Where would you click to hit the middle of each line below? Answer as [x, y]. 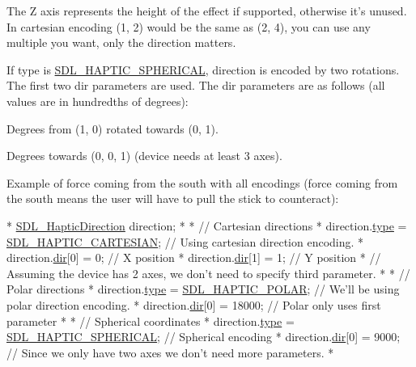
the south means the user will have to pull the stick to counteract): [173, 198]
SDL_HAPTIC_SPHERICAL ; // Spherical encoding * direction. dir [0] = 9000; [204, 337]
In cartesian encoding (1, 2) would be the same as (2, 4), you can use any [189, 26]
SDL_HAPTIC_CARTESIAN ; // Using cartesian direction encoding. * [185, 241]
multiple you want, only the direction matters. [121, 42]
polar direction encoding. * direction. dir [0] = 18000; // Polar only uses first [194, 304]
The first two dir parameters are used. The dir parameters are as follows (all [196, 85]
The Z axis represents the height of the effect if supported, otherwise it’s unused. [207, 11]
